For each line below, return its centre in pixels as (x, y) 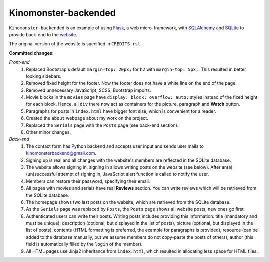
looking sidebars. (44, 76)
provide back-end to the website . (43, 34)
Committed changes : (31, 53)
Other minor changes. (49, 132)
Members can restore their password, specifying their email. (88, 181)
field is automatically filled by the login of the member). (84, 244)
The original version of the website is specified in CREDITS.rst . (76, 44)
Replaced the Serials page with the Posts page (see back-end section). (102, 125)
